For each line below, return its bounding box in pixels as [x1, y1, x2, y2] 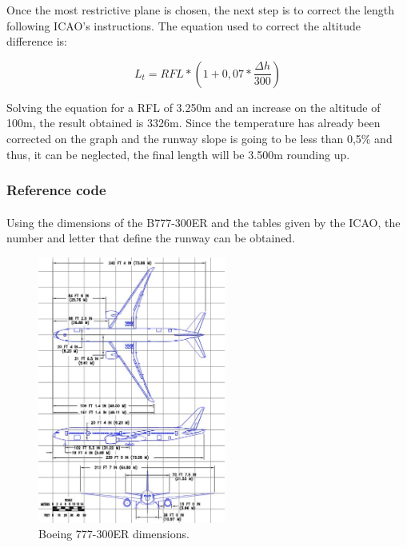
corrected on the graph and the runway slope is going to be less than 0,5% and [6, 130, 393, 146]
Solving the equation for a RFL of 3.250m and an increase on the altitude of [6, 98, 381, 115]
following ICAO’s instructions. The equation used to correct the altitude [6, 17, 361, 34]
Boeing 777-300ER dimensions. [38, 525, 190, 542]
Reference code [6, 180, 106, 200]
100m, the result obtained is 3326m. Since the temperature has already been [6, 114, 381, 131]
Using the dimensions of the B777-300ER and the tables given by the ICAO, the [6, 214, 401, 230]
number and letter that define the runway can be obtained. [6, 230, 296, 246]
